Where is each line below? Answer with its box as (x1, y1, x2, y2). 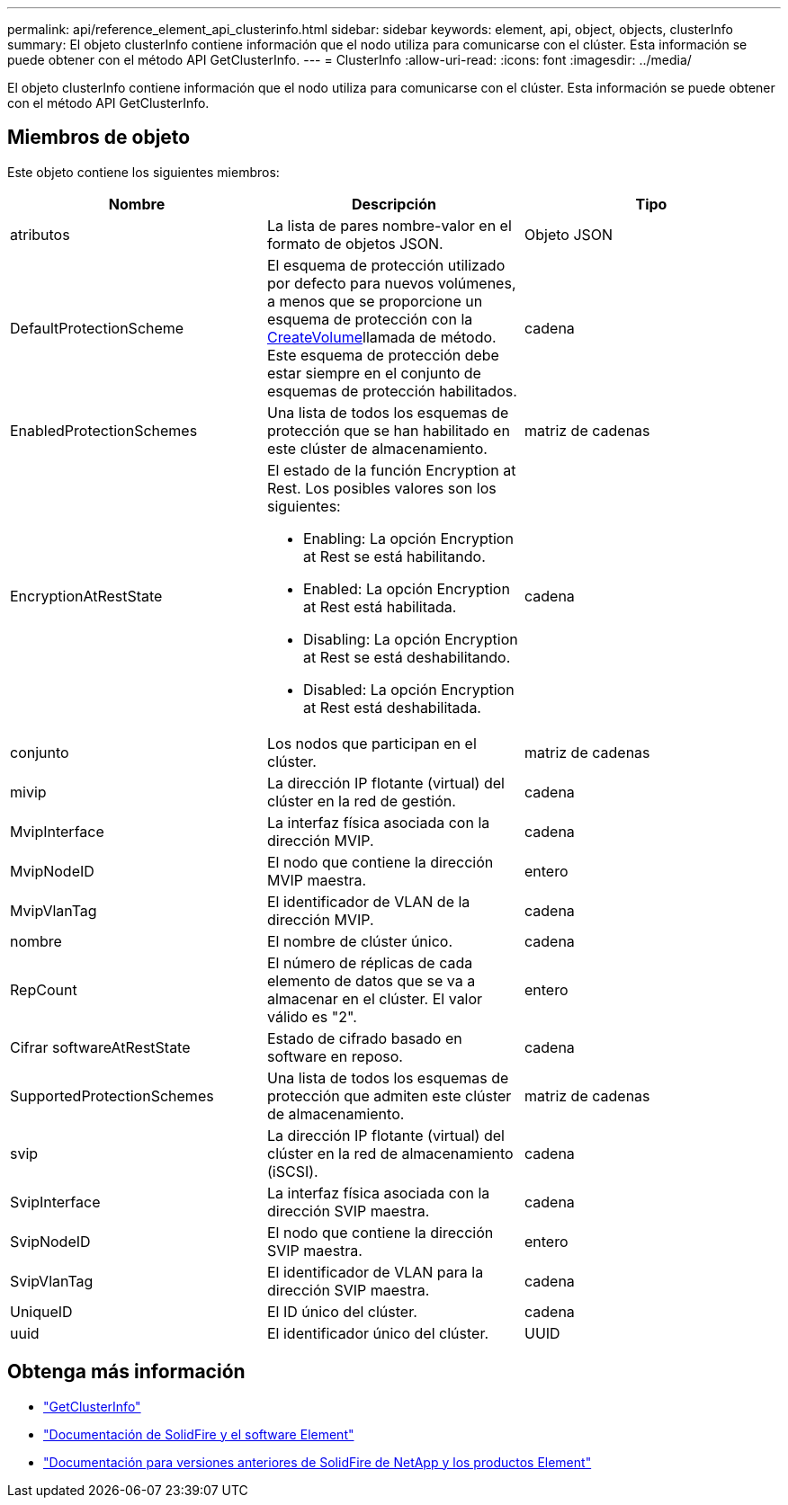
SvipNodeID (10, 1232, 91, 1251)
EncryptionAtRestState (10, 586, 163, 605)
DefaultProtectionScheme (10, 318, 184, 337)
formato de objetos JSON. (266, 234, 443, 253)
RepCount (10, 980, 77, 999)
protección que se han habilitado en (266, 421, 510, 440)
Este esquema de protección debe (266, 345, 499, 364)
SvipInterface (10, 1192, 101, 1211)
